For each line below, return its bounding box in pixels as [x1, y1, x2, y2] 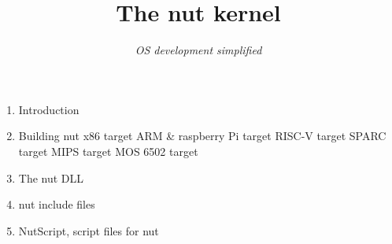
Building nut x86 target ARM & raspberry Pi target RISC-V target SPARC [18, 128, 386, 144]
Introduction [18, 101, 80, 117]
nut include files [18, 196, 95, 213]
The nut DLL [18, 169, 84, 186]
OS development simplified [135, 42, 262, 58]
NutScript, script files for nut [18, 222, 159, 238]
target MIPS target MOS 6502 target [18, 142, 198, 159]
